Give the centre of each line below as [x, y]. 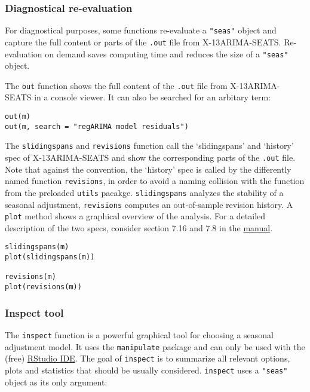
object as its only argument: [56, 382]
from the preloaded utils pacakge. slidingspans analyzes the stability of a [144, 192]
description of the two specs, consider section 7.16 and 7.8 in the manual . [139, 227]
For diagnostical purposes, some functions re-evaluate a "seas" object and [141, 30]
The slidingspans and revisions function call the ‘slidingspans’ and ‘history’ [149, 146]
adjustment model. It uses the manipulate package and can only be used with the [155, 346]
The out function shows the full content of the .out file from [116, 85]
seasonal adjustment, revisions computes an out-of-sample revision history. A [149, 204]
